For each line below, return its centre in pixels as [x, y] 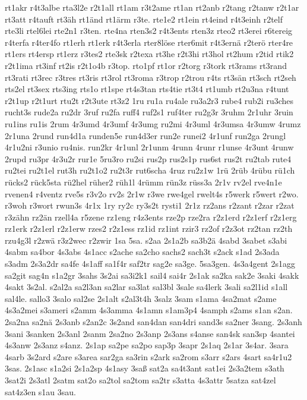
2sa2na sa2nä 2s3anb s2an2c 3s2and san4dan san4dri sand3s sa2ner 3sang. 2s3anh [153, 322]
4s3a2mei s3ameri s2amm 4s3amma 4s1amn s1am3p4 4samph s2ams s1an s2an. [149, 310]
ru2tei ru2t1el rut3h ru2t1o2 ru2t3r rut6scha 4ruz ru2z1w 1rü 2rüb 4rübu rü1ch [150, 170]
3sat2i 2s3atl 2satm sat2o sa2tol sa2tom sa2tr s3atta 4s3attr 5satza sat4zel [140, 380]
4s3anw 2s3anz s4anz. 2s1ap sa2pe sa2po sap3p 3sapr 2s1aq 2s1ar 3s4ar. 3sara [147, 345]
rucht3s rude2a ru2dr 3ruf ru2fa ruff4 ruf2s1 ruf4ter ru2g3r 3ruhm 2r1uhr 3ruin [149, 112]
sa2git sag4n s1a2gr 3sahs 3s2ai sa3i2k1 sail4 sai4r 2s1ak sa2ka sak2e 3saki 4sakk [152, 275]
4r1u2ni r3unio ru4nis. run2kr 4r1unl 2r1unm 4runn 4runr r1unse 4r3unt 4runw [149, 147]
